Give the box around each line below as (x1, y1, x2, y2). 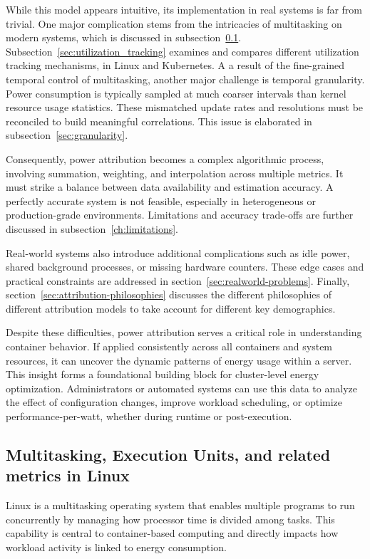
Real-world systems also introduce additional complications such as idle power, (6, 245, 350, 260)
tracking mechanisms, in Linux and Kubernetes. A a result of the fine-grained (6, 58, 345, 73)
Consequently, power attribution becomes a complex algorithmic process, (6, 151, 324, 166)
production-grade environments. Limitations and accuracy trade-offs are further (6, 207, 354, 222)
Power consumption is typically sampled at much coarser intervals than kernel (6, 85, 346, 100)
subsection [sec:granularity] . (6, 127, 128, 142)
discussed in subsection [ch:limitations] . (6, 221, 179, 236)
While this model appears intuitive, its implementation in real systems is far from (6, 2, 363, 16)
